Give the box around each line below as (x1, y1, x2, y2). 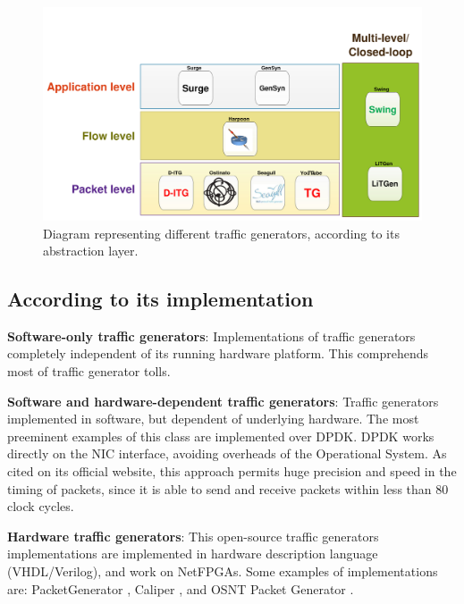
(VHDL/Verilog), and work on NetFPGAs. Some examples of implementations (7, 562, 438, 581)
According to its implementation (7, 285, 314, 313)
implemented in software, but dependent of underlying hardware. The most (7, 409, 419, 428)
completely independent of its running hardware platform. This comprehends (7, 344, 429, 363)
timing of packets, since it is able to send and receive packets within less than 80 (7, 479, 449, 498)
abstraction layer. (43, 241, 139, 260)
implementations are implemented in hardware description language (7, 544, 378, 563)
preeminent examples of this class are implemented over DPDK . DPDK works (7, 426, 434, 445)
